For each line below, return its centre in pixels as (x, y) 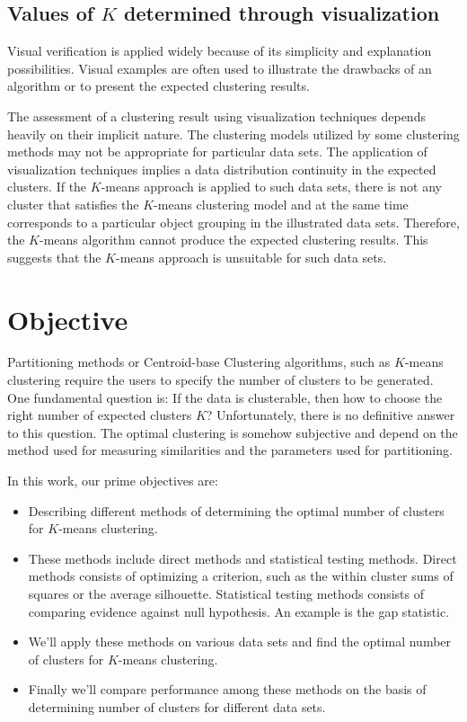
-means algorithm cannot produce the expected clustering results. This (234, 240)
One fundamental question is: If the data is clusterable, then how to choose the (225, 397)
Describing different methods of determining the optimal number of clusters (236, 510)
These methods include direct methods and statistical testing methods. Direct (242, 558)
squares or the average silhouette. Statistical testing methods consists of (226, 593)
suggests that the (54, 257)
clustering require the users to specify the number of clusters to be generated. (220, 380)
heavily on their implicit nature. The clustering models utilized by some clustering (233, 134)
